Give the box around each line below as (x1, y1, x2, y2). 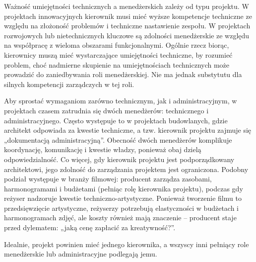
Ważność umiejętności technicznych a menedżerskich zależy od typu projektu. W (4, 1, 249, 11)
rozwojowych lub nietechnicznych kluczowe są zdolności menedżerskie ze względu (4, 30, 250, 40)
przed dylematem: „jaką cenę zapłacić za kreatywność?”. (4, 222, 176, 233)
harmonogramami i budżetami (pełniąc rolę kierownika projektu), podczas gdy (4, 183, 243, 193)
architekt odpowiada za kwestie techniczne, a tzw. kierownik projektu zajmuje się (4, 125, 252, 135)
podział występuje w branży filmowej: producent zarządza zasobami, (4, 174, 212, 184)
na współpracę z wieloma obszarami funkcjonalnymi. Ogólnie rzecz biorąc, (4, 40, 229, 50)
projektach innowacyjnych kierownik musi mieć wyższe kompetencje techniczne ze (4, 10, 252, 21)
